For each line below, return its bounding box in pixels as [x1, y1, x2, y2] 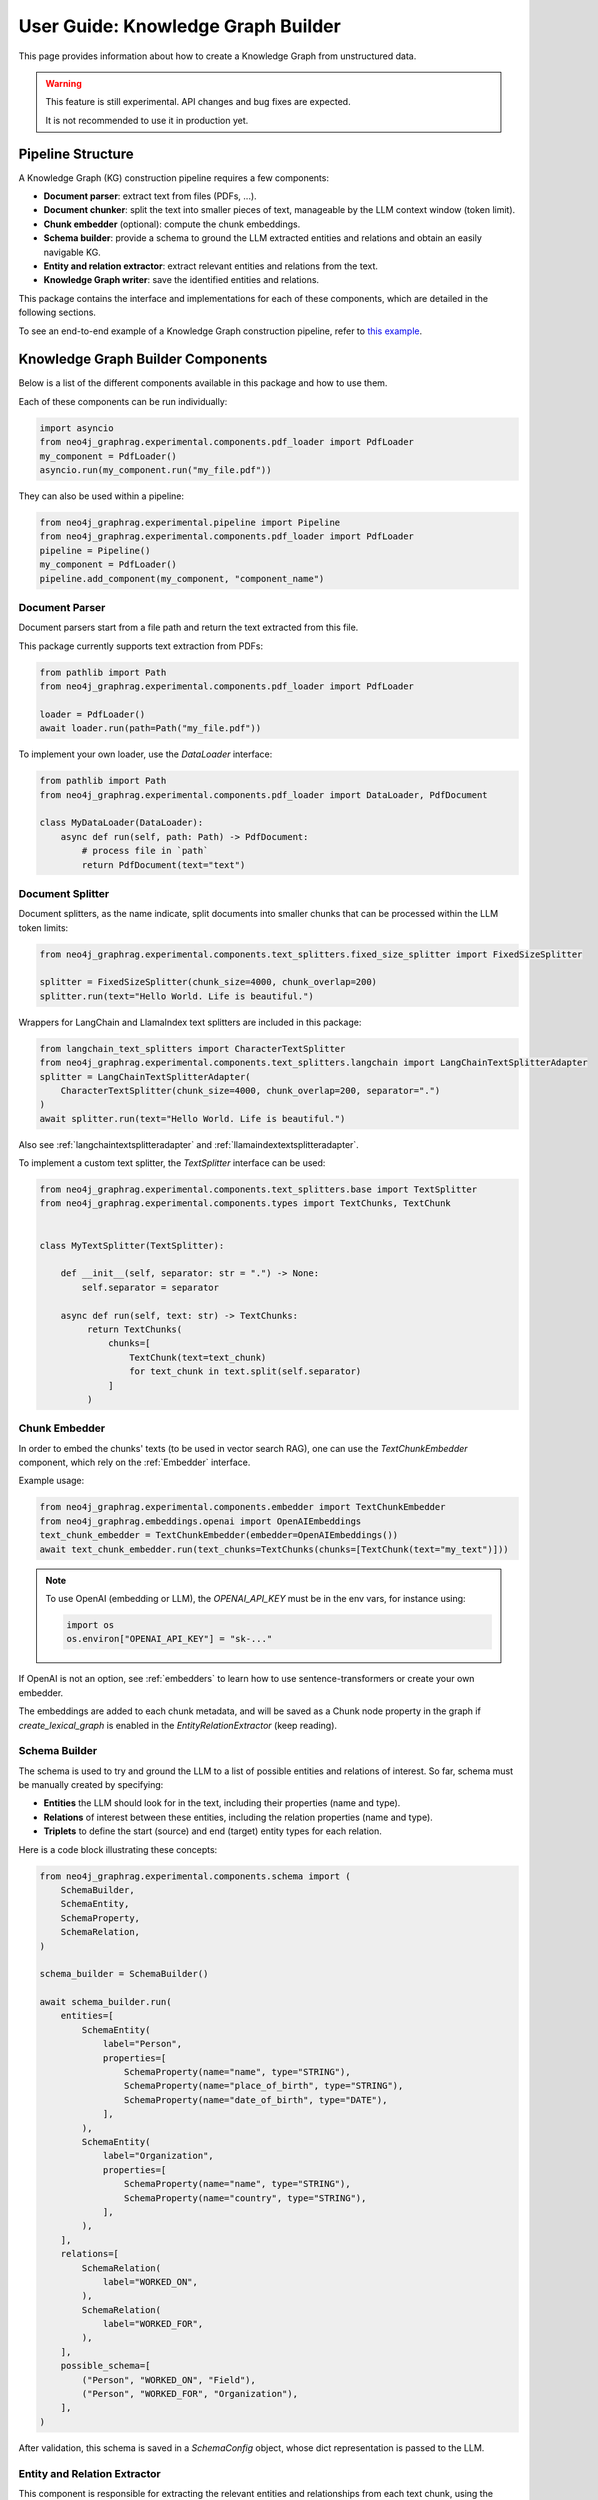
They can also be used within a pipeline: [18, 490, 185, 502]
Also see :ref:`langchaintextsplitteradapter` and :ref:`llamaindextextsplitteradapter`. [18, 1138, 359, 1150]
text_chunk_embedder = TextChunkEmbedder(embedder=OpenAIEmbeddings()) [39, 1530, 399, 1541]
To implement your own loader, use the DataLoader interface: [18, 748, 273, 760]
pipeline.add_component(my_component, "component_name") [39, 573, 325, 584]
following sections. [18, 306, 97, 319]
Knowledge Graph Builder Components [18, 351, 268, 368]
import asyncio [39, 422, 114, 434]
